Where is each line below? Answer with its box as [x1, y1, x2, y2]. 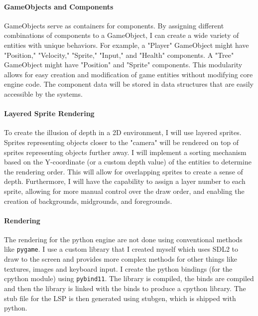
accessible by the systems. [4, 88, 83, 99]
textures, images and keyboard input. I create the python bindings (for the [4, 263, 233, 274]
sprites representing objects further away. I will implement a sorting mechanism [4, 147, 247, 157]
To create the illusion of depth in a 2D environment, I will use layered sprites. [4, 127, 242, 138]
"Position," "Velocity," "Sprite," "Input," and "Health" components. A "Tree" [4, 49, 234, 60]
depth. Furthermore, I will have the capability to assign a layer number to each [4, 176, 246, 186]
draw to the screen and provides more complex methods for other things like [4, 254, 237, 264]
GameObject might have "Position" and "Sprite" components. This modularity [4, 59, 243, 70]
